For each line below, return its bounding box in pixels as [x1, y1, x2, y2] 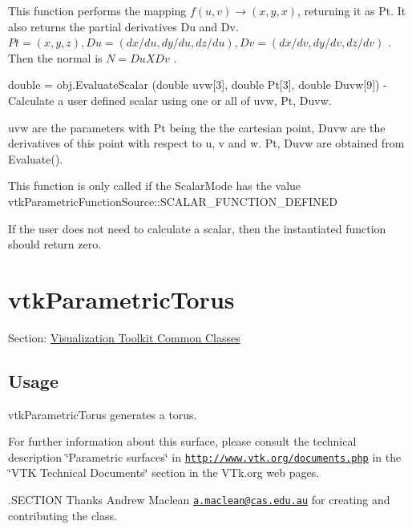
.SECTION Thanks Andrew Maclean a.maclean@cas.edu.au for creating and [8, 491, 390, 508]
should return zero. [8, 236, 102, 252]
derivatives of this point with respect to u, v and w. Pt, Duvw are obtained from [8, 135, 405, 151]
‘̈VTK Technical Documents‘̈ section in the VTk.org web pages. [8, 464, 320, 481]
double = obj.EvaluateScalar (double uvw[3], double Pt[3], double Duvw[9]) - [8, 76, 387, 93]
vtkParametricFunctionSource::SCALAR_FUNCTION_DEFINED [8, 192, 337, 209]
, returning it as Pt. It [297, 2, 406, 18]
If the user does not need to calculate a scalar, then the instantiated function [8, 220, 386, 236]
